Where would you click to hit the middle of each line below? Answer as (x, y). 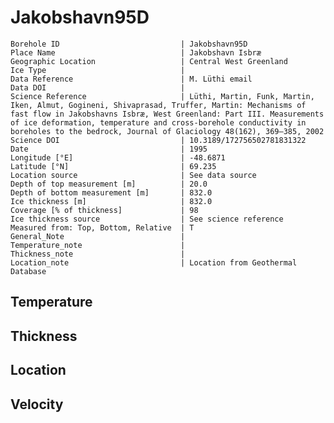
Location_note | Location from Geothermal (154, 262)
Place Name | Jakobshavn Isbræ (136, 52)
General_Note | (98, 236)
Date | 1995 (109, 149)
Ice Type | (98, 70)
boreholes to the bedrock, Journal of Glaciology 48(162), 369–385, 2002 (167, 131)
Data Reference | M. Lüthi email (131, 79)
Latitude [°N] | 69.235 (113, 166)
